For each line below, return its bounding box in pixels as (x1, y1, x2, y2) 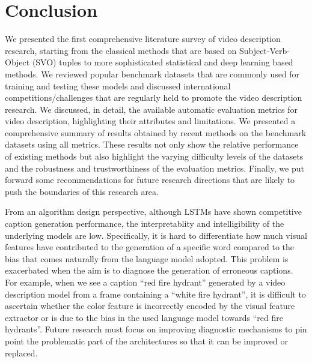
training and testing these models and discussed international (5, 79, 231, 92)
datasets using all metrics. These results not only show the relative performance (5, 138, 299, 151)
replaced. (5, 346, 38, 359)
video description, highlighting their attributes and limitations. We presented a (5, 115, 296, 127)
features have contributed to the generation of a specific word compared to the (5, 241, 294, 253)
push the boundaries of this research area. (5, 185, 159, 197)
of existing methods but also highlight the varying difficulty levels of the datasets (5, 150, 304, 163)
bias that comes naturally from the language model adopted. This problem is (5, 252, 289, 265)
